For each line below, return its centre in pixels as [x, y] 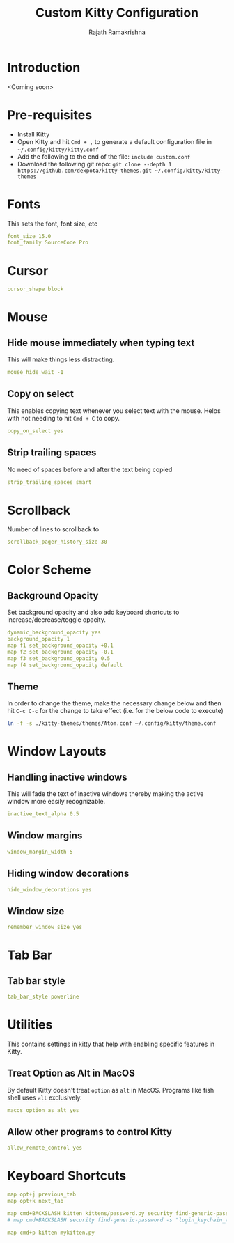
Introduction [44, 67]
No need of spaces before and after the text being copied [90, 469]
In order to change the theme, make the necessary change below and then [114, 703]
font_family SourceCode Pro [48, 243]
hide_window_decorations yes [49, 889]
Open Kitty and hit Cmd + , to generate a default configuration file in [115, 141]
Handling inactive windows [67, 777]
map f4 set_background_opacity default [65, 665]
